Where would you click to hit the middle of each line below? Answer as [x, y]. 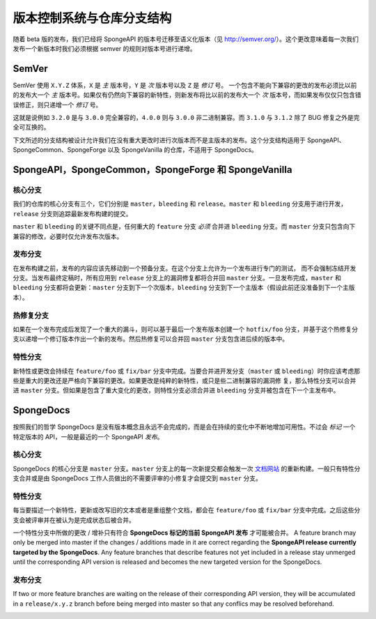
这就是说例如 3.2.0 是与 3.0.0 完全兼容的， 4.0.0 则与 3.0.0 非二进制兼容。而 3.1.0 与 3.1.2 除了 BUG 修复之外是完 [186, 118]
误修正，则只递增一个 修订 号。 [57, 105]
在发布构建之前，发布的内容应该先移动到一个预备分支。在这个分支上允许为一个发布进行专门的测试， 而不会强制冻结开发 [185, 268]
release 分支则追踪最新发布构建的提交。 [72, 213]
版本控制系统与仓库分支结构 [92, 18]
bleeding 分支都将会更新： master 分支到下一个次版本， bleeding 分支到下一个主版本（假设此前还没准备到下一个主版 [184, 288]
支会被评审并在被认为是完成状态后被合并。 [74, 520]
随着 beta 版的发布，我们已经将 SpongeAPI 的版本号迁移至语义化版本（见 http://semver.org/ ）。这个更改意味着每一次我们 [186, 39]
